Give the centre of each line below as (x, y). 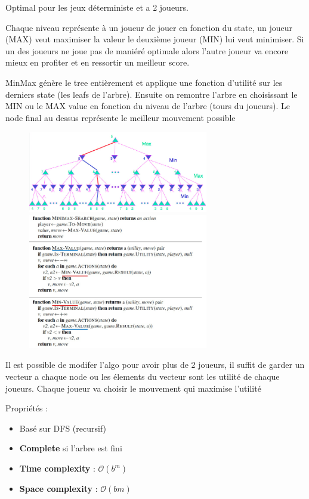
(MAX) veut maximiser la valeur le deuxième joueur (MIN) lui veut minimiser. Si (155, 39)
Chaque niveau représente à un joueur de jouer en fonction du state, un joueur (149, 27)
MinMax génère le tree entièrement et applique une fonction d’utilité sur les (144, 82)
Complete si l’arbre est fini (71, 448)
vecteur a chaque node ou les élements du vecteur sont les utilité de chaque (143, 376)
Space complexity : (58, 488)
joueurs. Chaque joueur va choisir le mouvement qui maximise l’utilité (133, 388)
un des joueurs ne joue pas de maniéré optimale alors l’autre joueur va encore (147, 50)
